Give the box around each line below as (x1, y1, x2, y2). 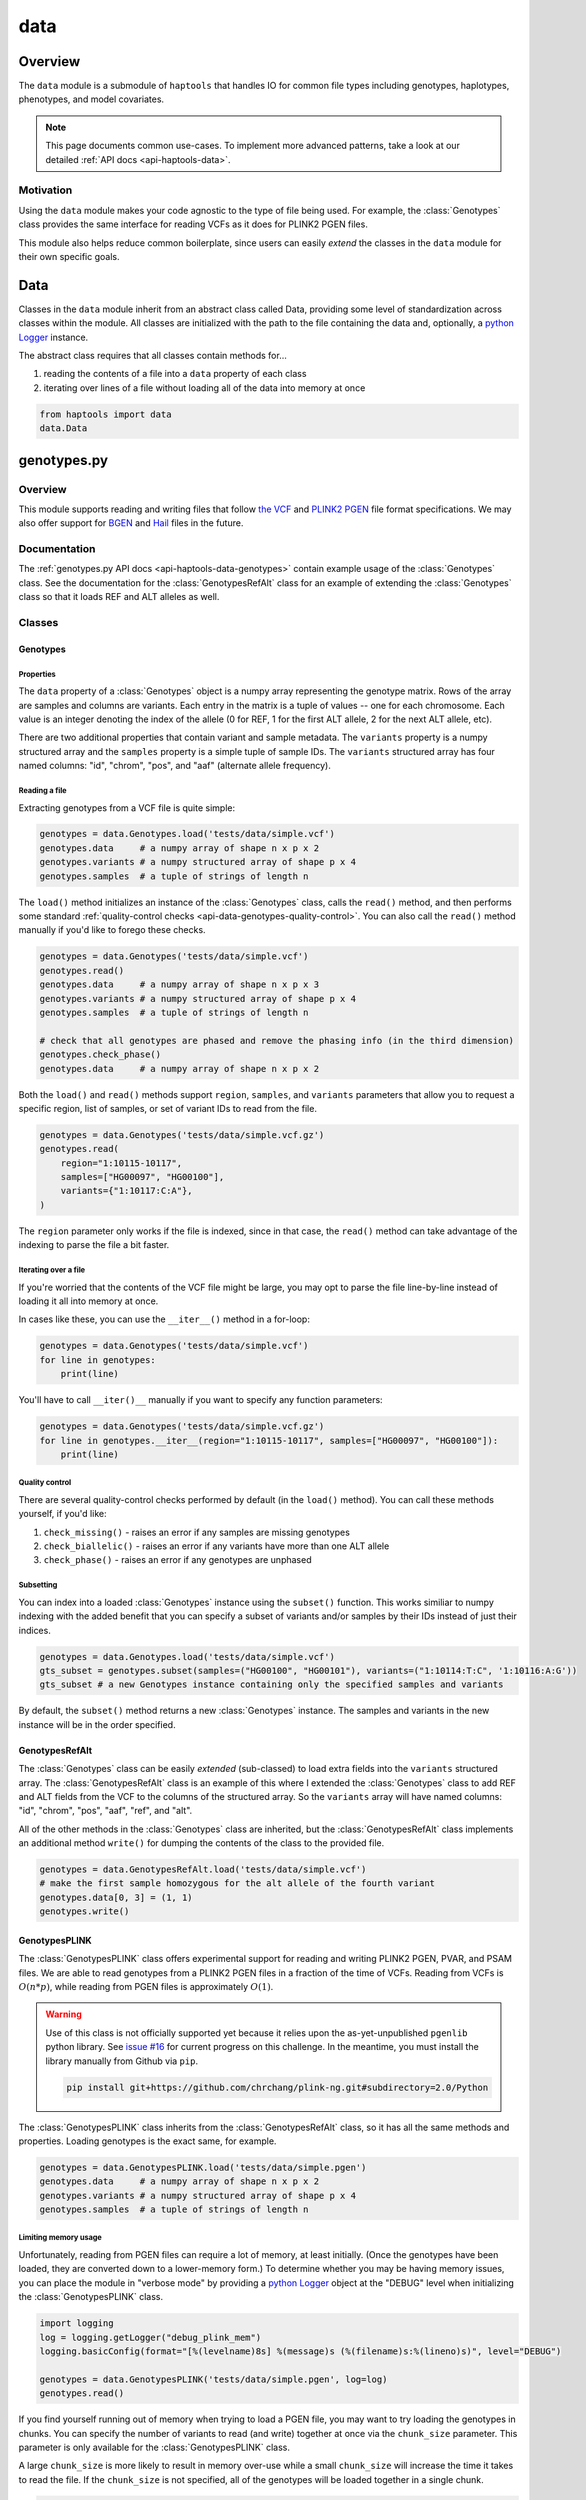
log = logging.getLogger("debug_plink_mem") (39, 2331, 262, 2343)
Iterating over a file (18, 1265, 85, 1275)
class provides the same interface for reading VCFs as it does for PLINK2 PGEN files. (18, 218, 369, 230)
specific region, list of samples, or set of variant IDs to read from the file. (18, 1102, 317, 1114)
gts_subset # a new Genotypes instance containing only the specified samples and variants (39, 1679, 504, 1690)
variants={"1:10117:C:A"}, (60, 1185, 194, 1197)
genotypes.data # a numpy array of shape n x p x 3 (39, 979, 320, 990)
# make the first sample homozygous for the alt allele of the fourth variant (39, 1878, 435, 1889)
